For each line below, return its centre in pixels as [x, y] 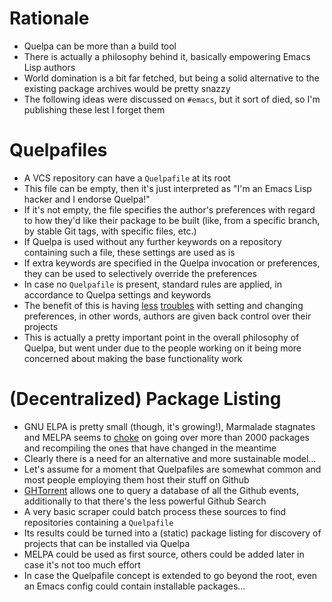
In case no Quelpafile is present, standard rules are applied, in [152, 284]
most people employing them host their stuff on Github [136, 479]
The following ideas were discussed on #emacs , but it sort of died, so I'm [172, 99]
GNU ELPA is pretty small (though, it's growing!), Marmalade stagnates [169, 426]
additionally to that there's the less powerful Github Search [145, 501]
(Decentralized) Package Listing [145, 399]
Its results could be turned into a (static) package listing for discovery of [172, 533]
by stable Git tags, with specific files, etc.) [110, 231]
